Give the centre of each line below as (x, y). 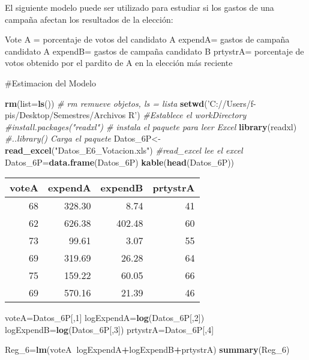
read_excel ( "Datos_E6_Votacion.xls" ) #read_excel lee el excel (124, 150)
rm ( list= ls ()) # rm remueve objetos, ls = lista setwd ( (106, 103)
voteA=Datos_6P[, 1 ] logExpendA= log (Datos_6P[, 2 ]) (105, 318)
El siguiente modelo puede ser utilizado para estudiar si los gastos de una (139, 7)
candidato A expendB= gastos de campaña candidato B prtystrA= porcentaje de (154, 51)
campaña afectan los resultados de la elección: (89, 19)
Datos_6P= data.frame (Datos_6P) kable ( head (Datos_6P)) (120, 162)
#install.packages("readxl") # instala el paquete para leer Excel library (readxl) (151, 126)
